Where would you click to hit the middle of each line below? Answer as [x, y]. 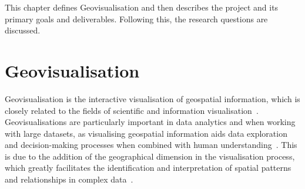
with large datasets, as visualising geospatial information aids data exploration [146, 133]
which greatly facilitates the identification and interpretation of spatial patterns [148, 168]
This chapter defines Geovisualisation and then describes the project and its [142, 7]
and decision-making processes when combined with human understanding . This [151, 145]
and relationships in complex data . [69, 179]
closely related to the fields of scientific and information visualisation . [132, 110]
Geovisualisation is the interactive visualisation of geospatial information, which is [152, 98]
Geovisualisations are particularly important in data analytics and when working [150, 122]
